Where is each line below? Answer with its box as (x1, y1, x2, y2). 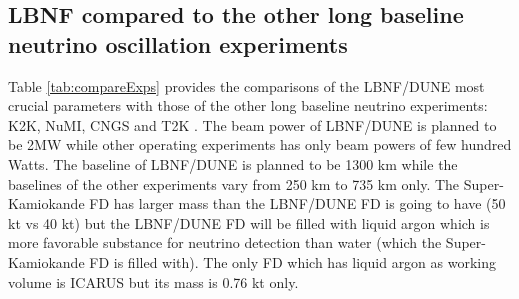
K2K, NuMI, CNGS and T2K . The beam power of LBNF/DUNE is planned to (8, 114, 497, 135)
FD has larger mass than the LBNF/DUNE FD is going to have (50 (89, 193, 506, 214)
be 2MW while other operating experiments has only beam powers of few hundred (8, 134, 512, 155)
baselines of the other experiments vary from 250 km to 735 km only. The (8, 173, 460, 194)
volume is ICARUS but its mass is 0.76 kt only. (8, 271, 299, 292)
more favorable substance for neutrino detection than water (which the (8, 232, 442, 253)
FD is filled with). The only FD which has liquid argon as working (89, 251, 497, 272)
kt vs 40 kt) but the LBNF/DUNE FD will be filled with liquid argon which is (8, 212, 490, 233)
